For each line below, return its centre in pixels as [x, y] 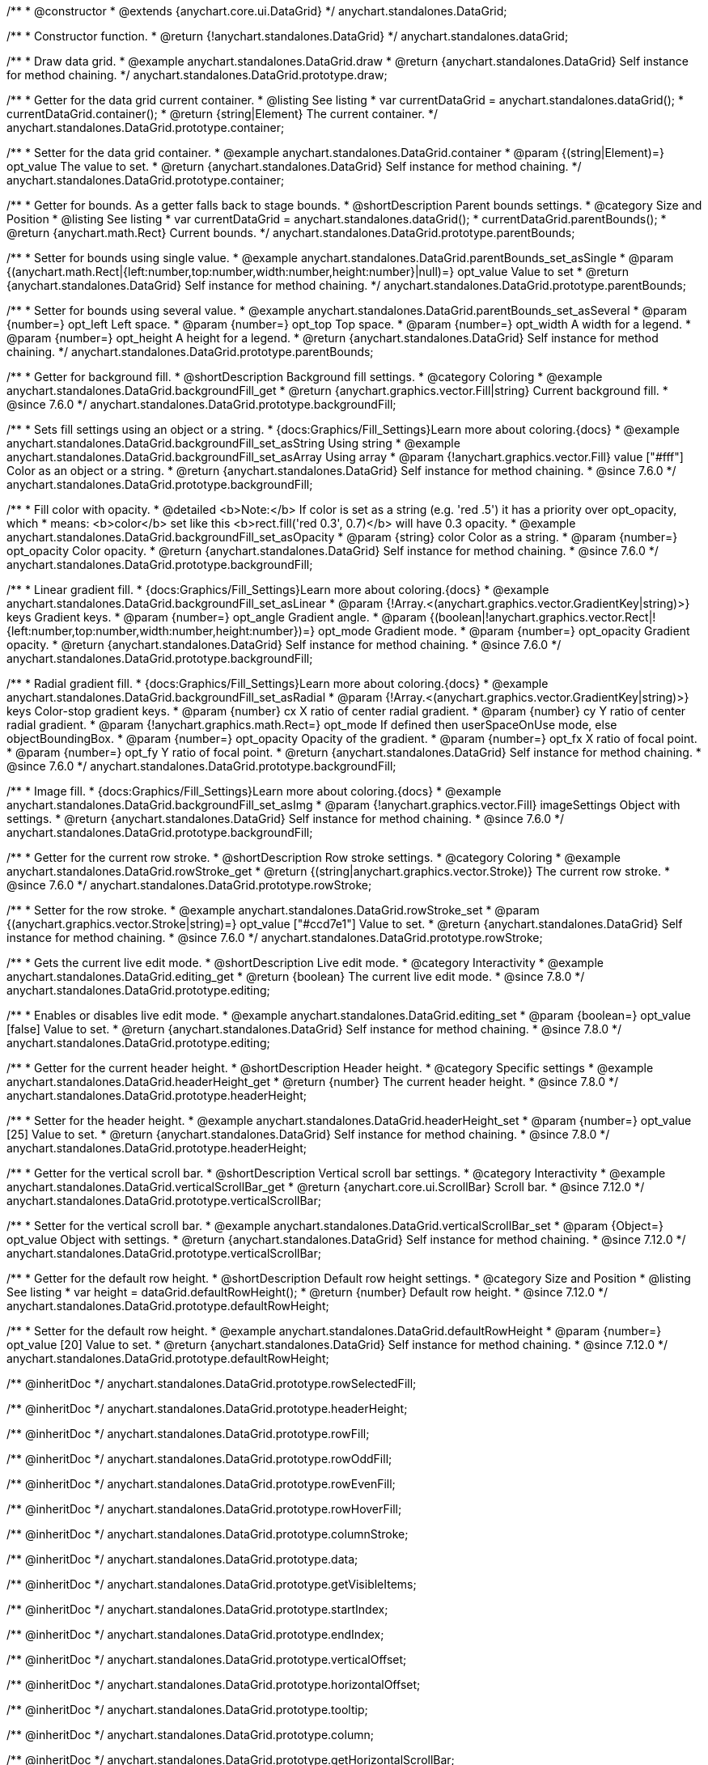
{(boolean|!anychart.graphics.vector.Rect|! [543, 617]
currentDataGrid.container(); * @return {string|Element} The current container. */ [223, 114]
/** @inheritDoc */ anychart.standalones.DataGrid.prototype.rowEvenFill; [201, 1484]
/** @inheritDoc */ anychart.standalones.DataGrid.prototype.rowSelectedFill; [212, 1383]
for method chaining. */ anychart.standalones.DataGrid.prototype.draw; [197, 75]
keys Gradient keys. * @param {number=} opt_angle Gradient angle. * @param [217, 617]
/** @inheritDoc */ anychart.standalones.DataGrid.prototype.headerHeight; [207, 1409]
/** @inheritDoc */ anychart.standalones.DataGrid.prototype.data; [182, 1559]
